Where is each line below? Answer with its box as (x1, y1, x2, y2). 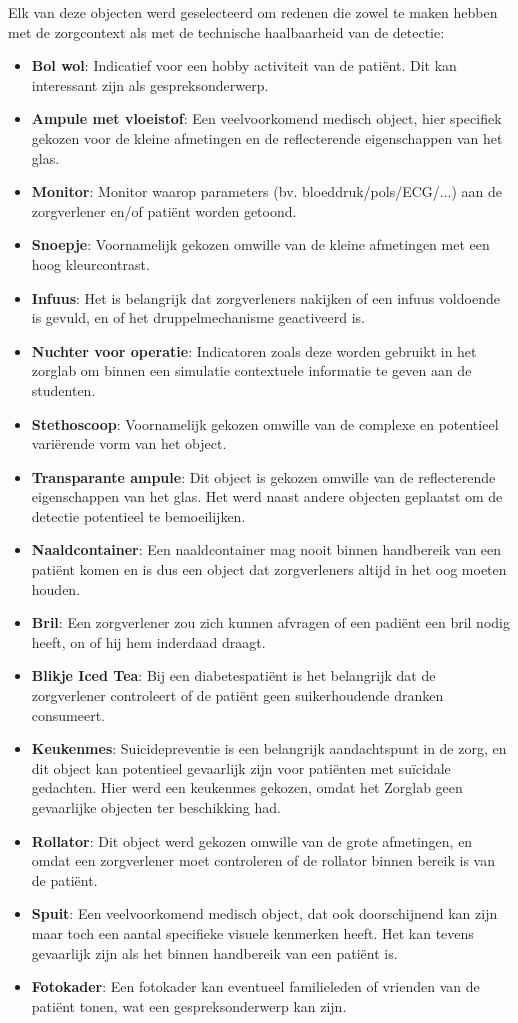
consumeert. (31, 704, 106, 725)
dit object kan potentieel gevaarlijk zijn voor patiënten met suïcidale (31, 757, 451, 778)
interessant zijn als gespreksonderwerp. (31, 74, 269, 95)
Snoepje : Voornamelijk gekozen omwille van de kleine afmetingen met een (31, 234, 490, 255)
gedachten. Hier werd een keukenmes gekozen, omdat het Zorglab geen (31, 777, 463, 798)
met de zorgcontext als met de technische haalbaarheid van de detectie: (8, 21, 445, 42)
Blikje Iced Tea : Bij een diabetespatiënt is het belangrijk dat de (31, 665, 436, 686)
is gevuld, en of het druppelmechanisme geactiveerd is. (31, 307, 365, 328)
